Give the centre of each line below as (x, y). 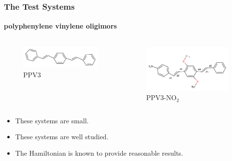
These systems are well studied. (62, 137)
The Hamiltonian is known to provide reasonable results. (99, 153)
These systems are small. (52, 120)
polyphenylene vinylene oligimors (60, 26)
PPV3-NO (161, 97)
